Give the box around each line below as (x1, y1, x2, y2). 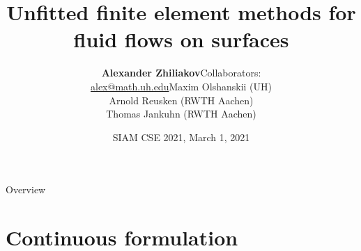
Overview (6, 182, 46, 197)
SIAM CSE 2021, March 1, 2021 (112, 129, 250, 144)
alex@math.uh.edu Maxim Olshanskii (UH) (91, 79, 272, 93)
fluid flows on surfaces (73, 25, 289, 54)
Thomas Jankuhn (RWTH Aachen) (106, 106, 256, 121)
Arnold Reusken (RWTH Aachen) (109, 92, 254, 107)
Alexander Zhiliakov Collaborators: (101, 65, 261, 80)
